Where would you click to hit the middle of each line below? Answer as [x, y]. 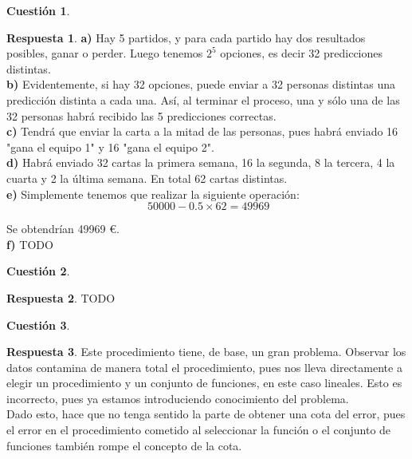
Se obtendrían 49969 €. [63, 229]
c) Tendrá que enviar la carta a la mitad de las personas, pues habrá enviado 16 [202, 131]
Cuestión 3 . [38, 324]
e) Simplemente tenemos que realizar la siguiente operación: [153, 194]
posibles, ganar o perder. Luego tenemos [105, 53]
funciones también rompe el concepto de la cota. [124, 445]
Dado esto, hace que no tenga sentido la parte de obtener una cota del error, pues [206, 414]
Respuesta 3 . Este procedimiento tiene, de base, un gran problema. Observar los [206, 352]
